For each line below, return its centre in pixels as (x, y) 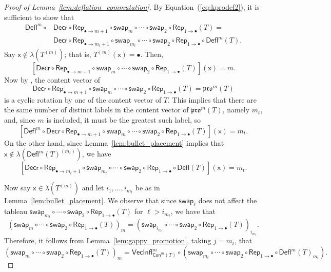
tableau (16, 211)
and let (93, 188)
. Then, (152, 54)
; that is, (78, 54)
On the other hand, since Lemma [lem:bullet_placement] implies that (114, 142)
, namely (236, 110)
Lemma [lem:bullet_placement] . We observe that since (90, 200)
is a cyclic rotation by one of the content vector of (83, 99)
